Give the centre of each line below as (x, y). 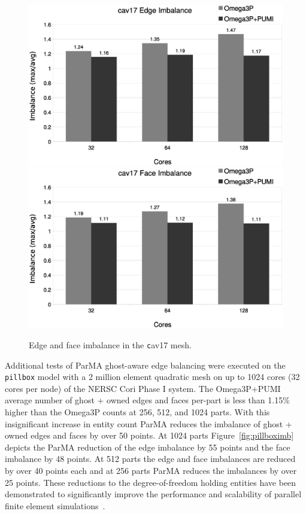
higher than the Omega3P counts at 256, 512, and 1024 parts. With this (137, 412)
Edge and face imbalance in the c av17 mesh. (110, 344)
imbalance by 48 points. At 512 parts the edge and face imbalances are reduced (150, 459)
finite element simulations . (55, 505)
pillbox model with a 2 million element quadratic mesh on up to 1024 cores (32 (152, 377)
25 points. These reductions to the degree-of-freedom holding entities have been (151, 482)
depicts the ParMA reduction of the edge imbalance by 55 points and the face (148, 447)
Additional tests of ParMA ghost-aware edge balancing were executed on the (145, 365)
